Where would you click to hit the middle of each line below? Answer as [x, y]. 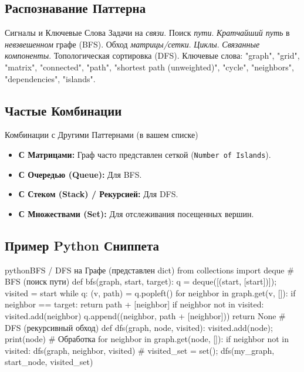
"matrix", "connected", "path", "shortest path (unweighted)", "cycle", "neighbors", [149, 67]
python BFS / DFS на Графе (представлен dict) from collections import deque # [149, 270]
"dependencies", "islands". [50, 78]
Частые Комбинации [63, 110]
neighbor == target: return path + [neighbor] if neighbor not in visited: [134, 304]
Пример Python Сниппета [82, 245]
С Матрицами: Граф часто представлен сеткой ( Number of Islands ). [145, 154]
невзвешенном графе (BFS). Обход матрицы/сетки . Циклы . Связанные [132, 44]
